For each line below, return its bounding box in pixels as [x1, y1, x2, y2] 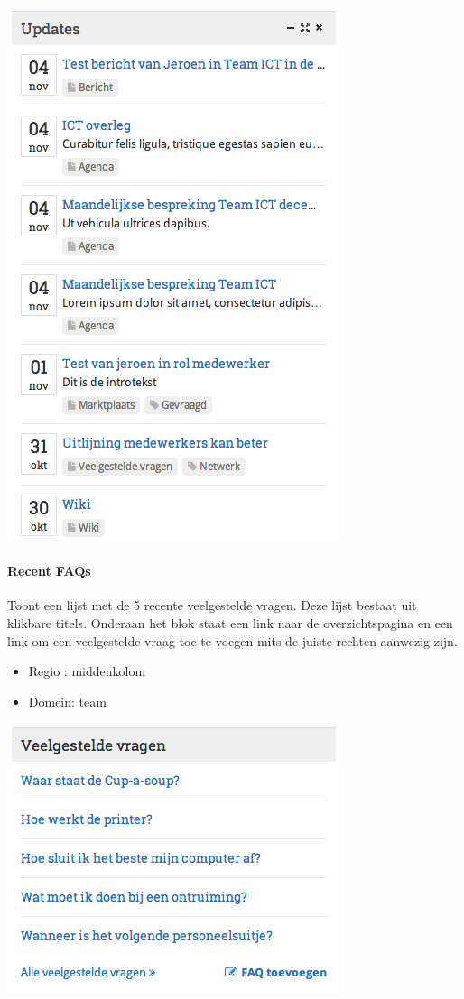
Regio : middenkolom [28, 661, 146, 680]
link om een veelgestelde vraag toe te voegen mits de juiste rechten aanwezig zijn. [7, 631, 458, 650]
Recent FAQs [7, 561, 91, 580]
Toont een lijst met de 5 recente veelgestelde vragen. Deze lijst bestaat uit [7, 596, 417, 615]
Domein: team [28, 691, 107, 710]
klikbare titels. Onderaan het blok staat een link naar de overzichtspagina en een [7, 613, 453, 632]
